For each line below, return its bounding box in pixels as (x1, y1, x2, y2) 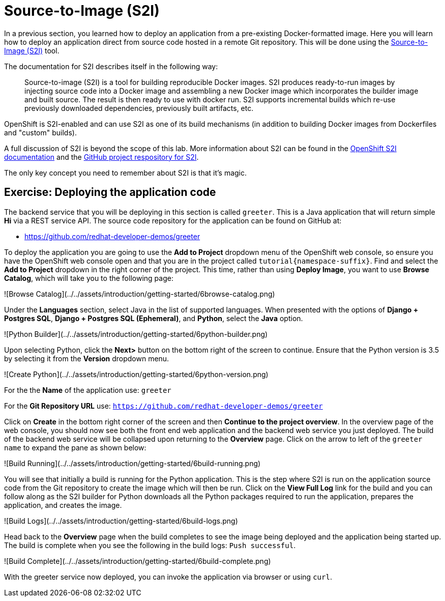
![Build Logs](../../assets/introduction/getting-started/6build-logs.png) (4, 516, 238, 525)
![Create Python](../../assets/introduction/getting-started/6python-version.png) (4, 369, 269, 379)
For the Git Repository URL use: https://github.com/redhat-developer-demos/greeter (4, 401, 323, 410)
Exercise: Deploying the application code (4, 186, 216, 199)
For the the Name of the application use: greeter (4, 385, 171, 394)
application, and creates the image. (4, 500, 122, 509)
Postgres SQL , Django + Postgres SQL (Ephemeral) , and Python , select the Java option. (4, 313, 303, 323)
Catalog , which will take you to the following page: (4, 273, 173, 282)
